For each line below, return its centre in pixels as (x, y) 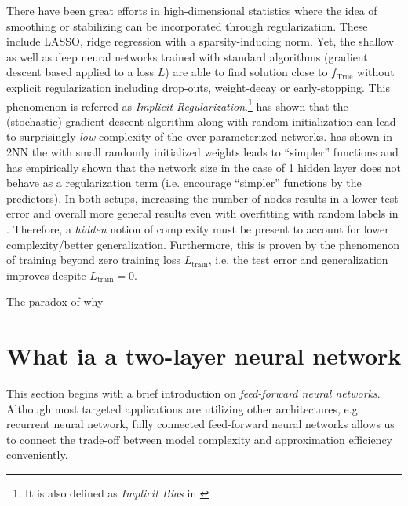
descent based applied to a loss (80, 72)
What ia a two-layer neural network (204, 356)
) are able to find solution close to (246, 72)
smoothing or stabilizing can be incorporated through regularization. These (187, 26)
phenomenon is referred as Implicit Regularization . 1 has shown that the (177, 104)
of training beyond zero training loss (93, 260)
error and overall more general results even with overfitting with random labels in (202, 213)
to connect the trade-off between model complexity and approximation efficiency (199, 439)
